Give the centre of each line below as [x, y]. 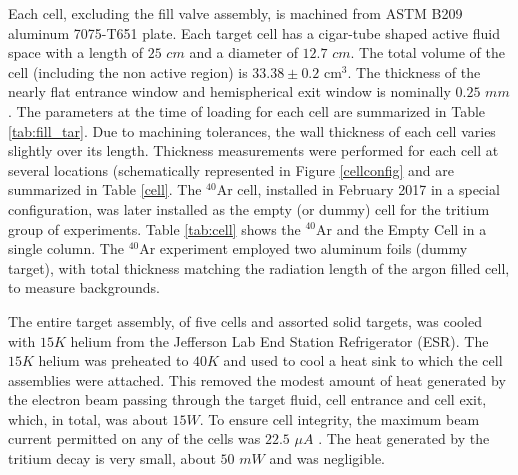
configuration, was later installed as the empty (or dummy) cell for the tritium [249, 208]
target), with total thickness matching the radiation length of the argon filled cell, [259, 267]
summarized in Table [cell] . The [105, 189]
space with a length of [76, 52]
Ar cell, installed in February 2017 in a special [358, 189]
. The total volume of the [427, 52]
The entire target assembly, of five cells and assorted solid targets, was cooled [245, 320]
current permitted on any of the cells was [134, 438]
